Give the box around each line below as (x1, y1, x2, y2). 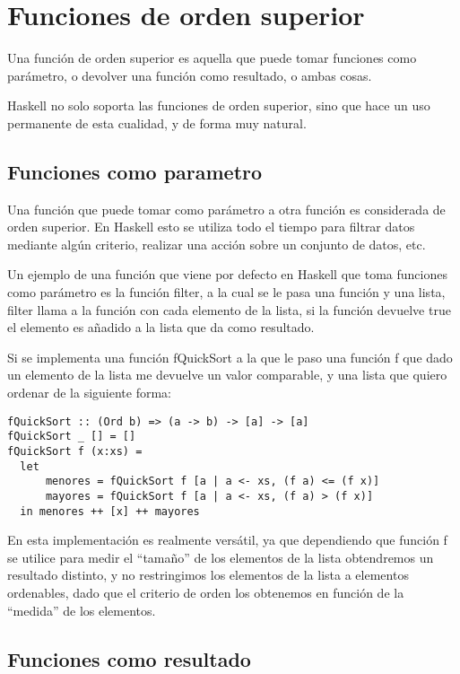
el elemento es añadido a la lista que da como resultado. (7, 318, 315, 337)
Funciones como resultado (7, 644, 251, 672)
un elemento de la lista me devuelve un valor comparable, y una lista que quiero (7, 365, 447, 384)
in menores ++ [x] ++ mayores (20, 504, 200, 518)
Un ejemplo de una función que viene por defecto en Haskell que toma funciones (7, 265, 447, 284)
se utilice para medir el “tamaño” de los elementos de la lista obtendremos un (7, 547, 434, 566)
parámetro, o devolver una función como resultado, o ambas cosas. (7, 66, 372, 84)
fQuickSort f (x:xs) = (7, 444, 143, 458)
